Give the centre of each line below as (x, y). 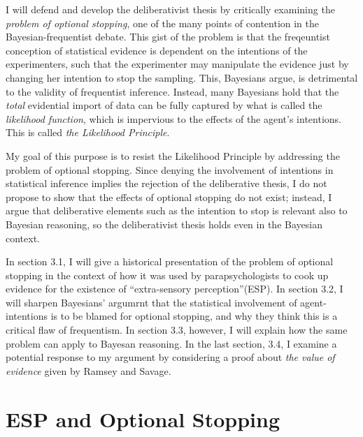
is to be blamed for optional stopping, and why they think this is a (194, 316)
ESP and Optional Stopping (143, 419)
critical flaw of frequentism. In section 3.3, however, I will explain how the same (177, 330)
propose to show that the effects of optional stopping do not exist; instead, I (169, 197)
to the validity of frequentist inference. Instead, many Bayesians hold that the (172, 91)
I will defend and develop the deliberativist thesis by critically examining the (170, 9)
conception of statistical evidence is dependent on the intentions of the (157, 50)
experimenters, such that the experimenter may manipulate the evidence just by (177, 64)
